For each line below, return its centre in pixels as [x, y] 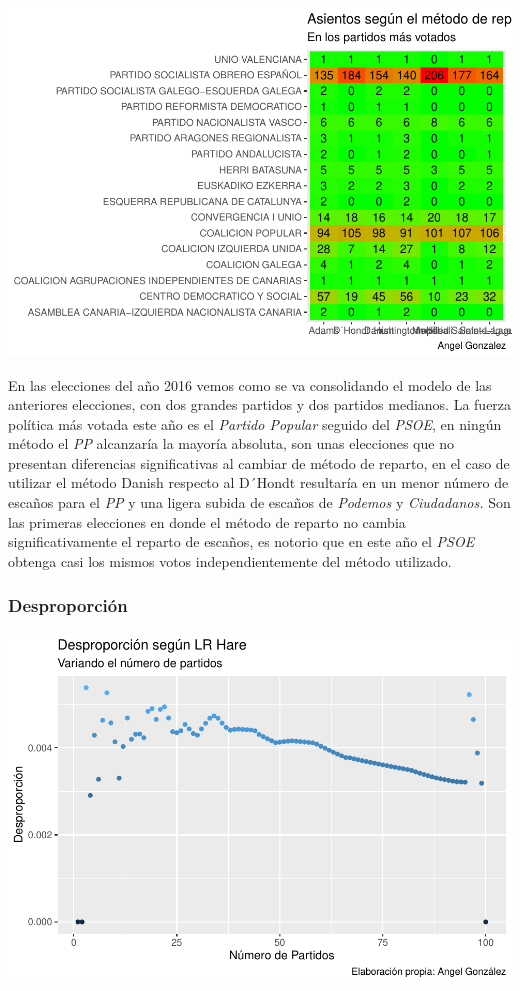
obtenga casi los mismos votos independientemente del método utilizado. [230, 560]
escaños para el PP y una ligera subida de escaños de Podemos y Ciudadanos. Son [259, 502]
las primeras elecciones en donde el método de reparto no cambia [207, 521]
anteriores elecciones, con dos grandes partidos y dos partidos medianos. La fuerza [260, 404]
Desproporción [68, 605]
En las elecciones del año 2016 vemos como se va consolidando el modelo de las [250, 384]
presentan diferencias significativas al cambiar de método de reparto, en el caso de [259, 462]
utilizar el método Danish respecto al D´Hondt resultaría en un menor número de [258, 482]
